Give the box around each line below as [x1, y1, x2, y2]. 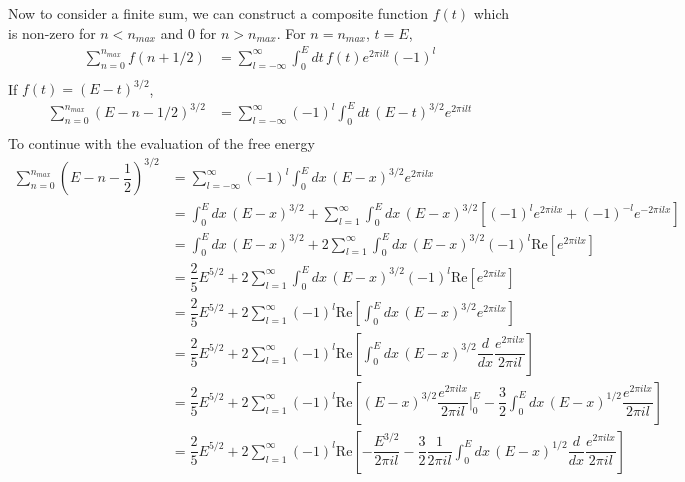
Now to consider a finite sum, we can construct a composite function [8, 3, 428, 23]
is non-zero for [8, 22, 96, 43]
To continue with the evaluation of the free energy [8, 133, 315, 153]
